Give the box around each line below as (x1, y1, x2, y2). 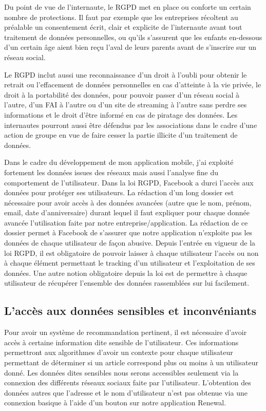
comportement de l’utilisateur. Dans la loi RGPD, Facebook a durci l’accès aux (4, 177, 254, 188)
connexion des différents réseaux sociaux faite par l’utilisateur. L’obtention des (4, 377, 251, 388)
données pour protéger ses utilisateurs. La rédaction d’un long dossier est (4, 187, 234, 198)
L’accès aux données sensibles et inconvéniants (4, 303, 256, 319)
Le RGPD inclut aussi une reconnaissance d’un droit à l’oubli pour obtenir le (4, 69, 247, 80)
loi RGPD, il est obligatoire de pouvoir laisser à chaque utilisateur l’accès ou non (4, 247, 259, 258)
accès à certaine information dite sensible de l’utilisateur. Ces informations (4, 337, 239, 347)
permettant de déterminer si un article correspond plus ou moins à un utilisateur (4, 357, 258, 368)
